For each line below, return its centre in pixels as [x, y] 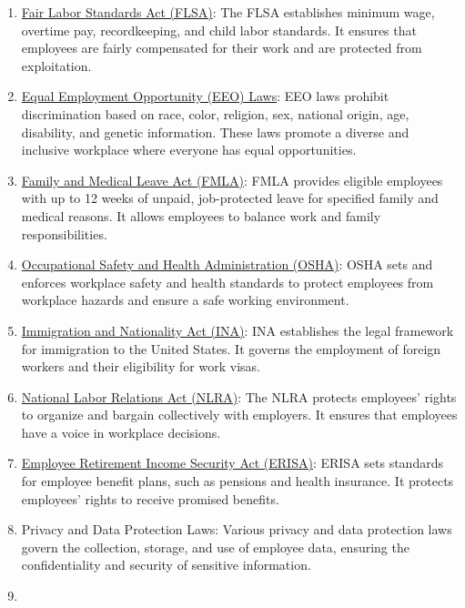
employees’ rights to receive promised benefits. [150, 498]
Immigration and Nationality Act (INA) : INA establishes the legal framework [238, 330]
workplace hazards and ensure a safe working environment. [185, 300]
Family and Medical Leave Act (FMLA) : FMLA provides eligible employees [232, 180]
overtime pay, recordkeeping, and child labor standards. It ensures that [219, 30]
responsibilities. [64, 233]
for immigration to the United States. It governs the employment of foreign [231, 348]
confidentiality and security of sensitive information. [166, 565]
